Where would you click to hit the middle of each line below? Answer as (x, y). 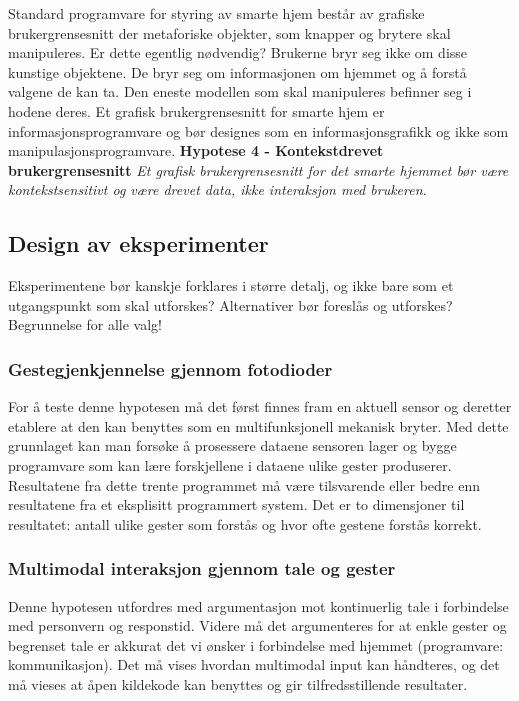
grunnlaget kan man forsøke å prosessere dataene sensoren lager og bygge (232, 445)
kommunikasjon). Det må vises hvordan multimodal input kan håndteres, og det (254, 664)
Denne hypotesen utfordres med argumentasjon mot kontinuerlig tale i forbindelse (258, 605)
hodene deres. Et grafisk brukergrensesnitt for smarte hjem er (196, 110)
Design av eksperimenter (138, 243)
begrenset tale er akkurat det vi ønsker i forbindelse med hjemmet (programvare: (256, 644)
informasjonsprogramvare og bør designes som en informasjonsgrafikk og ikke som (258, 130)
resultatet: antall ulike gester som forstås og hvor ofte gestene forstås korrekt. (245, 523)
